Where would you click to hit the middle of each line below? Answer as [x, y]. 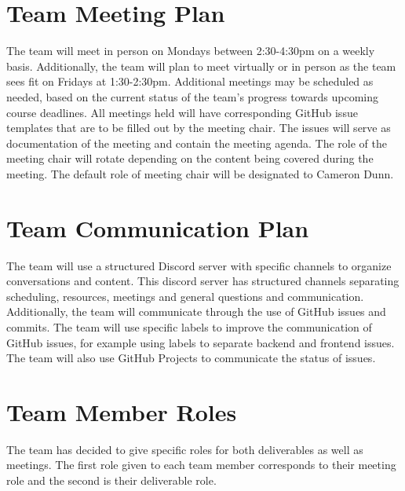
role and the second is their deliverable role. [111, 480]
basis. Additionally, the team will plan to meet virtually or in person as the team [201, 66]
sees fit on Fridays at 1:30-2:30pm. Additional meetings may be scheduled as [190, 81]
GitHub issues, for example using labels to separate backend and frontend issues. [201, 342]
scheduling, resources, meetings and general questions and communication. [185, 296]
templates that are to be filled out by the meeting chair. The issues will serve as [199, 128]
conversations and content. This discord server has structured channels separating [203, 281]
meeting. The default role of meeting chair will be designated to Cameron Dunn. [200, 173]
